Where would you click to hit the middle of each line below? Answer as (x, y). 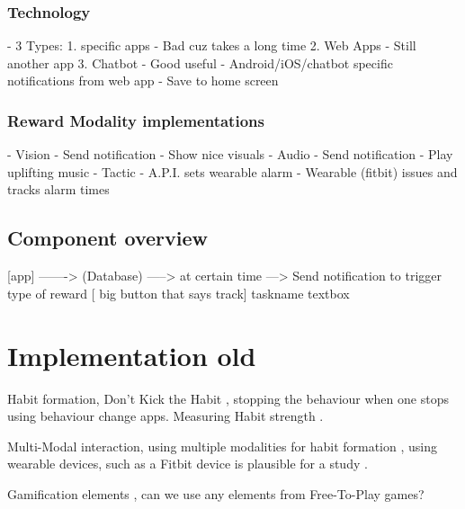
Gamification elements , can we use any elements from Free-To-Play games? (216, 493)
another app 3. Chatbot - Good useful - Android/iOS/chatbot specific (200, 63)
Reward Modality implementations (136, 120)
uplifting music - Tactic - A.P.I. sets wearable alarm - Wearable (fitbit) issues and (232, 171)
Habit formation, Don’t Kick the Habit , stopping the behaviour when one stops (228, 398)
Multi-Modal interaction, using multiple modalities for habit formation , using (222, 446)
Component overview (107, 238)
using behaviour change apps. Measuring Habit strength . (165, 416)
